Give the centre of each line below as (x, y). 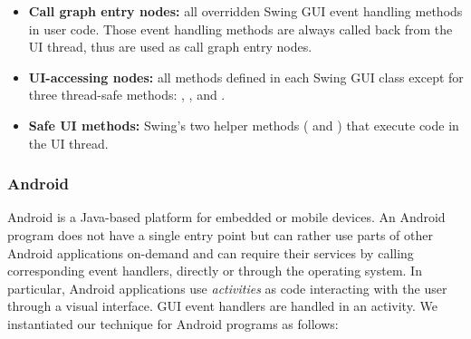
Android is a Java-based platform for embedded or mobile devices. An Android (226, 217)
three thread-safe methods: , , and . (127, 95)
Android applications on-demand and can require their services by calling (211, 252)
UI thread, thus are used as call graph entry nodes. (170, 47)
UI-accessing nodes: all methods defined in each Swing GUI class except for (246, 77)
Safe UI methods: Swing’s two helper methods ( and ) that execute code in (244, 125)
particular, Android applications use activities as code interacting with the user (227, 288)
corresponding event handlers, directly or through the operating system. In (215, 271)
